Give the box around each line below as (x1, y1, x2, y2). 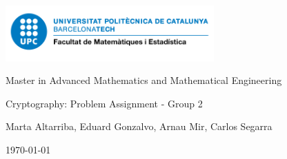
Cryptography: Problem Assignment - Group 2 (6, 96, 203, 110)
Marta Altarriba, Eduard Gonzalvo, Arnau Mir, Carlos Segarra (6, 119, 273, 134)
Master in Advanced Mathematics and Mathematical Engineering (6, 73, 282, 87)
